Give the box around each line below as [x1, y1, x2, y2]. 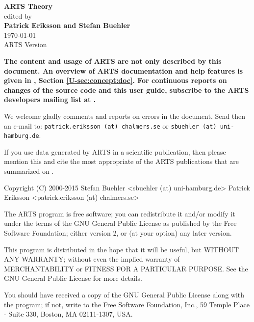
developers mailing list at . [4, 94, 96, 105]
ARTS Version [4, 39, 47, 50]
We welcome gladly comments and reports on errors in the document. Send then [4, 110, 245, 121]
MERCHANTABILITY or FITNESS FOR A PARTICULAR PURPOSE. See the [4, 263, 248, 273]
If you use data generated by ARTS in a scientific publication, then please [4, 146, 226, 157]
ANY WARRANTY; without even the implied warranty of [4, 254, 180, 264]
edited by [4, 10, 32, 21]
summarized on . [4, 166, 54, 176]
